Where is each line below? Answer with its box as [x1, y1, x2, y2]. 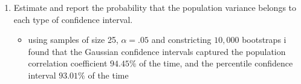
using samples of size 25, [28, 33, 118, 46]
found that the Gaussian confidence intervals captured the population [28, 45, 286, 57]
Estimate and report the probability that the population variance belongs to [13, 1, 297, 13]
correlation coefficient [28, 57, 108, 69]
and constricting [151, 33, 212, 46]
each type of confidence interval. [13, 13, 133, 25]
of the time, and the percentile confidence [139, 57, 293, 69]
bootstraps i [242, 33, 286, 46]
